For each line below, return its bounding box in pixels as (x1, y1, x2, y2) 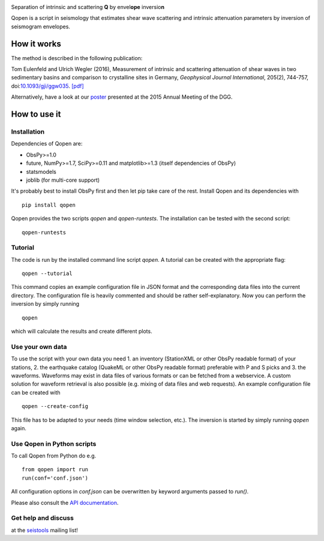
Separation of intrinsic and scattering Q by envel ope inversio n (11, 4, 165, 10)
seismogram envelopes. (11, 23, 70, 30)
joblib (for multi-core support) (26, 176, 100, 184)
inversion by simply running (11, 300, 80, 308)
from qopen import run (22, 466, 89, 473)
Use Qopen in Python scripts (11, 439, 97, 448)
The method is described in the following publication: (11, 54, 143, 61)
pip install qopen (22, 202, 76, 208)
